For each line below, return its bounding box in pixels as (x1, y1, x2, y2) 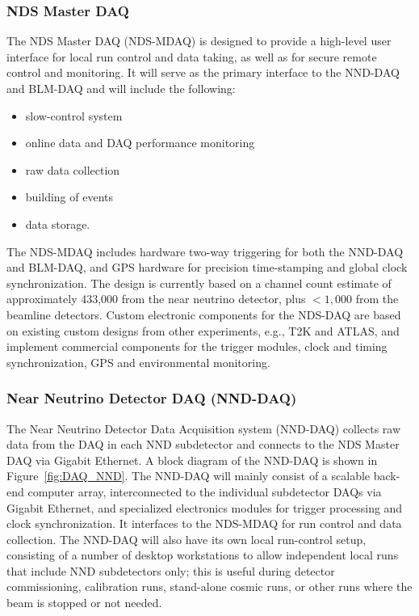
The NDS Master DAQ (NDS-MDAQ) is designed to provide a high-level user (6, 32, 392, 49)
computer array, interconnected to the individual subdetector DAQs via (27, 483, 382, 500)
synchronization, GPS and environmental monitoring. (6, 353, 270, 370)
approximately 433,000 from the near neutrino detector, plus (6, 290, 306, 307)
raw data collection (25, 161, 120, 178)
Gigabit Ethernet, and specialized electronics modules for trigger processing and (6, 499, 403, 516)
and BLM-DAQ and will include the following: (6, 80, 236, 96)
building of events (25, 188, 114, 205)
